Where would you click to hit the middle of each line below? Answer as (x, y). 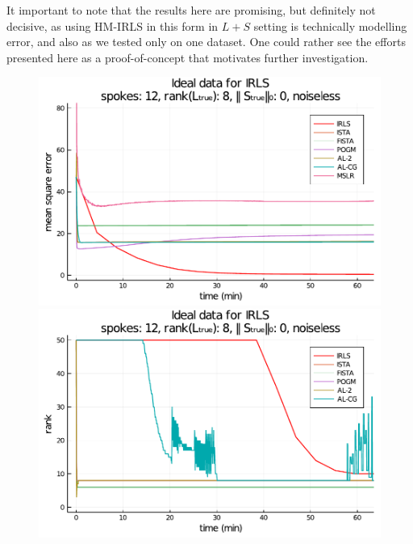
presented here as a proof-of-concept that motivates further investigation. (188, 57)
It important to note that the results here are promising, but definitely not (191, 10)
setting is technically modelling (330, 25)
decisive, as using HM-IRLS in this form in (113, 25)
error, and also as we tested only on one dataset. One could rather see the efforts (206, 42)
